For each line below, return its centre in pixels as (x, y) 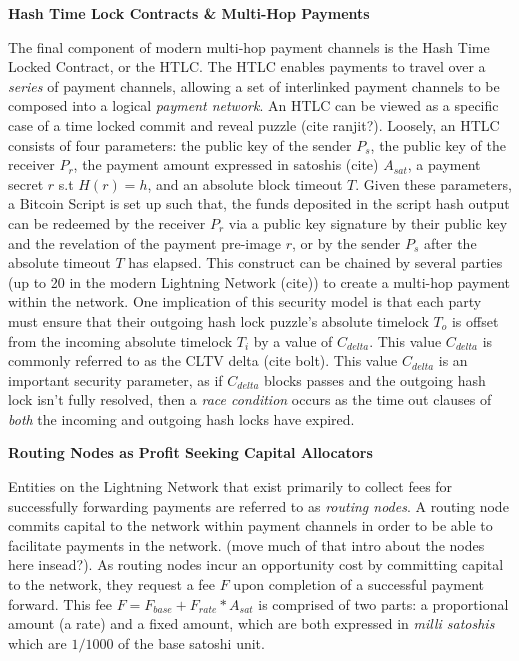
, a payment (444, 164)
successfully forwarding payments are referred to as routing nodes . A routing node (258, 505)
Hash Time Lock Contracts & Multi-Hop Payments (189, 13)
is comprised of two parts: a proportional (383, 603)
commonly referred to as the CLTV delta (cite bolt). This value (203, 360)
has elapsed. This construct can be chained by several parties (315, 262)
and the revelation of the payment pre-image (145, 242)
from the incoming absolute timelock (120, 340)
